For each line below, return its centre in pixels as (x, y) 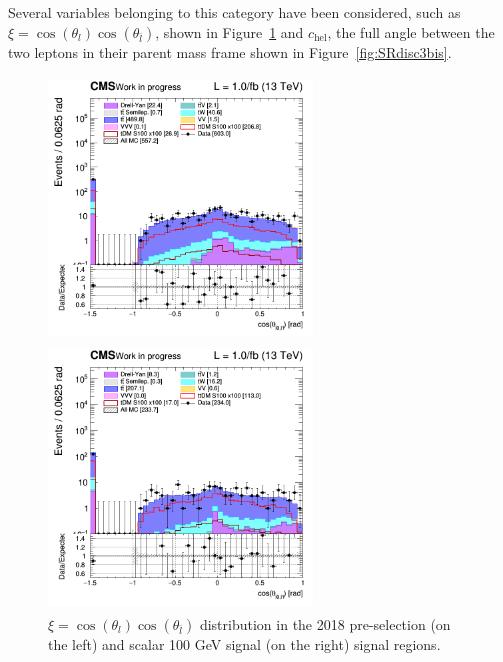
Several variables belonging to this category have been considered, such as (234, 12)
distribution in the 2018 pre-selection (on (325, 623)
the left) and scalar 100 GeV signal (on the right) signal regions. (244, 643)
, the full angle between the (411, 31)
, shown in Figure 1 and (229, 31)
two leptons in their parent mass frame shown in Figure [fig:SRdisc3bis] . (230, 51)
